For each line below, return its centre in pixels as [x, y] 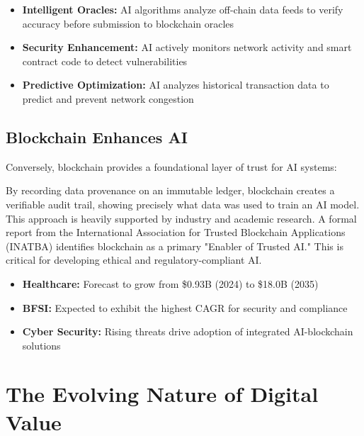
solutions [41, 345]
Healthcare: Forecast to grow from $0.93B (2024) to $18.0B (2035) [170, 283]
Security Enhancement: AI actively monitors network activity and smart [187, 47]
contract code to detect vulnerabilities [105, 61]
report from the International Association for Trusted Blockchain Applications [176, 232]
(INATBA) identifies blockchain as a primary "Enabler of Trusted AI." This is [175, 246]
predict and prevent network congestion [108, 98]
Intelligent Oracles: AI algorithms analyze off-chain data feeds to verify [183, 9]
